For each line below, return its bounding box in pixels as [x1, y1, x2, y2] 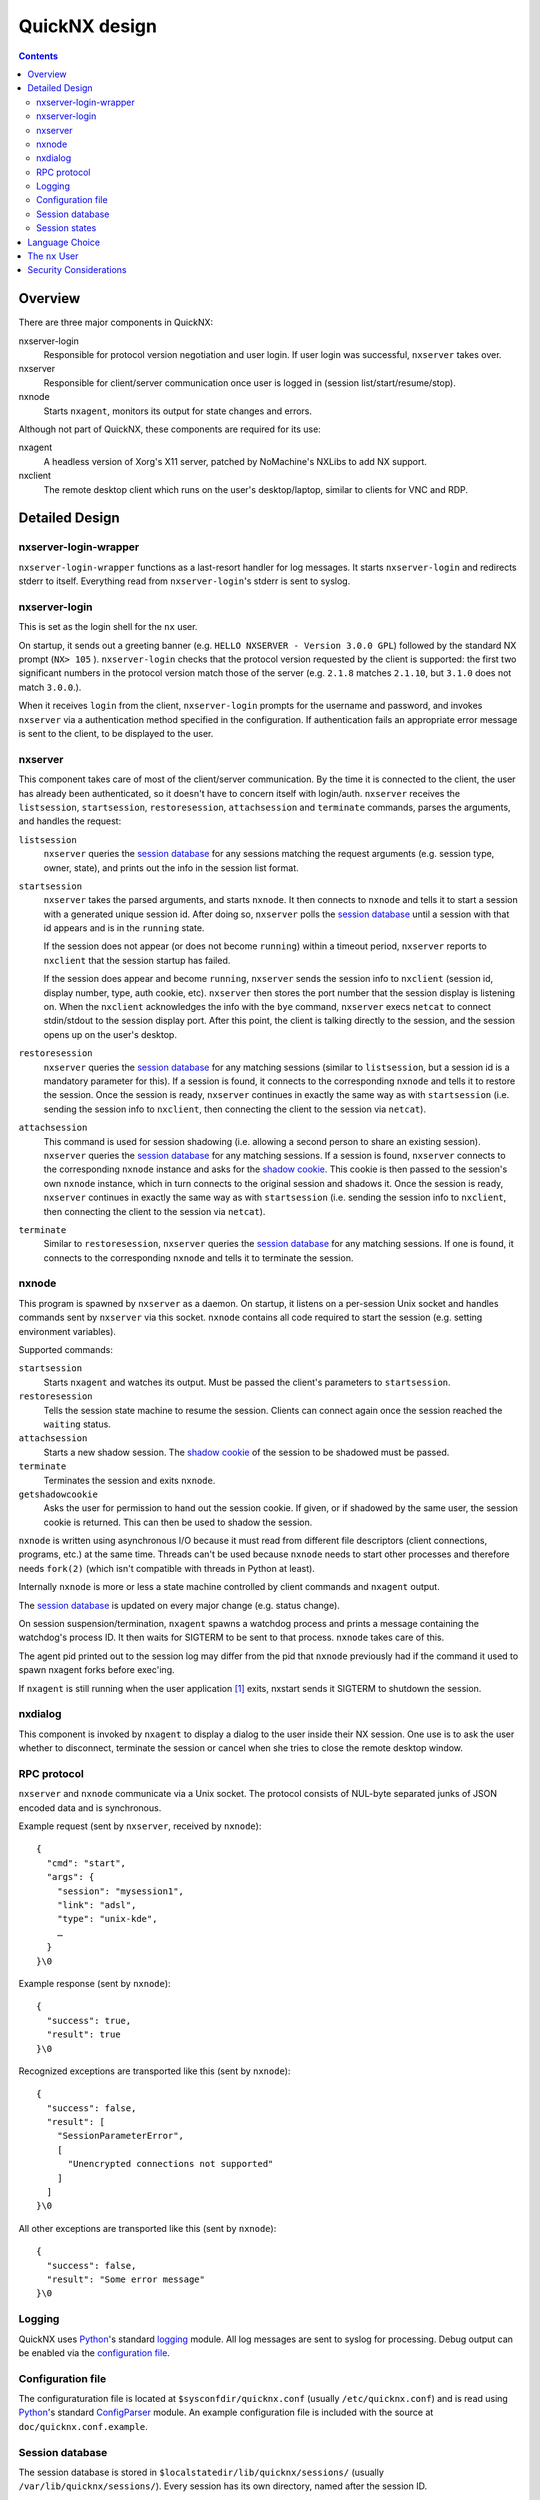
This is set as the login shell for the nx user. [18, 621, 198, 633]
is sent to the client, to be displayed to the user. [18, 728, 214, 740]
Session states [36, 222, 97, 234]
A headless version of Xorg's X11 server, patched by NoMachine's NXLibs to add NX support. [43, 455, 427, 467]
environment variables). [18, 1325, 117, 1337]
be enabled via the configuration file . [18, 2346, 170, 2359]
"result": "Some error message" [46, 2273, 205, 2285]
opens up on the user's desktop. [43, 1028, 177, 1040]
